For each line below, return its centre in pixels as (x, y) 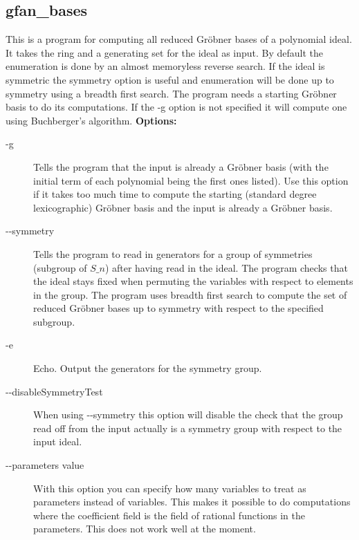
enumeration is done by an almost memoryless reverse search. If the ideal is (165, 66)
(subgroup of (60, 267)
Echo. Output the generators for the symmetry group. (148, 368)
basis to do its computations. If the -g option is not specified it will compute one (176, 107)
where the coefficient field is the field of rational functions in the (169, 515)
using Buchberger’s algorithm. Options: (91, 120)
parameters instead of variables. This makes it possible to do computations (192, 502)
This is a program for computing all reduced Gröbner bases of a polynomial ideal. (179, 39)
